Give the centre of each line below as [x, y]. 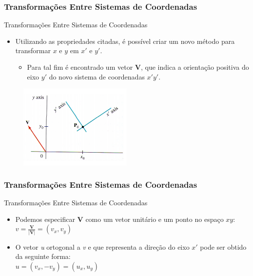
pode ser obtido [223, 246]
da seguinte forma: [43, 256]
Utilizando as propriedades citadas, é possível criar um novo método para [125, 41]
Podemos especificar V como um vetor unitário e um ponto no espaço [119, 219]
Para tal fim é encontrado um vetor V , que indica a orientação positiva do [138, 67]
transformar [33, 50]
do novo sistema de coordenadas [97, 76]
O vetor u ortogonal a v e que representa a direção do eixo [102, 246]
